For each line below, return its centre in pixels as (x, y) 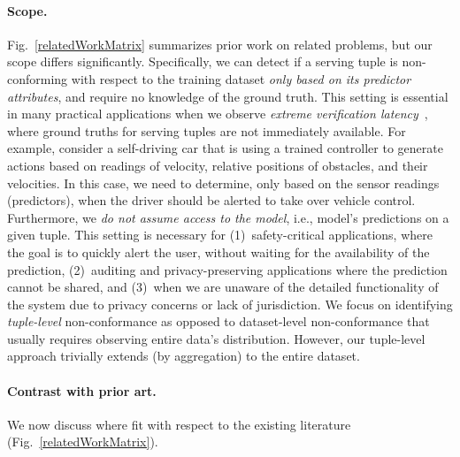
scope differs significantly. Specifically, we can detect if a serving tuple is (203, 61)
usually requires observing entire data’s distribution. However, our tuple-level (216, 338)
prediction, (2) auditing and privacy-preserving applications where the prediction (227, 269)
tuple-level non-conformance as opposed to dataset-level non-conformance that (218, 321)
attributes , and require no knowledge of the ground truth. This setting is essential (228, 96)
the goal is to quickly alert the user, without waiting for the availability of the (218, 251)
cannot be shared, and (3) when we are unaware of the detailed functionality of (223, 287)
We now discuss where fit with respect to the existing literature (179, 424)
